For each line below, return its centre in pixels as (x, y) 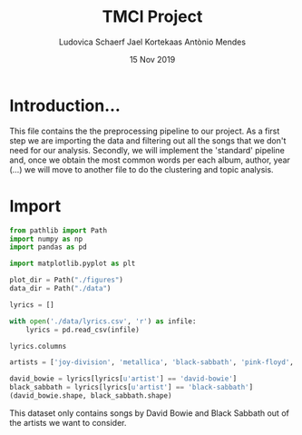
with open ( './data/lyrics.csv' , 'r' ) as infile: (103, 321)
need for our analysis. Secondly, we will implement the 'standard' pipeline (147, 150)
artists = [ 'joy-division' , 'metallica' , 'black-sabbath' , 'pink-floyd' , (152, 362)
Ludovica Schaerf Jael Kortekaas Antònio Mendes (152, 42)
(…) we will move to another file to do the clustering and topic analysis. (141, 169)
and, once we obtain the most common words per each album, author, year (150, 160)
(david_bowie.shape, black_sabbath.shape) (91, 396)
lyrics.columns (38, 346)
